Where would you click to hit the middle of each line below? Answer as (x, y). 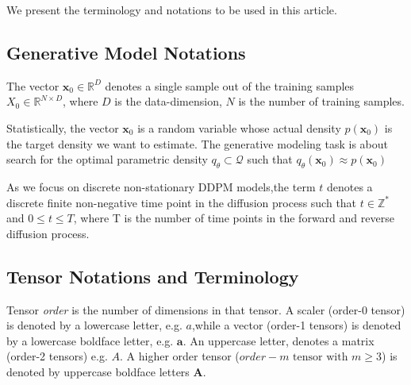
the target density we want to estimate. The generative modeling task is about (197, 143)
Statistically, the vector (63, 127)
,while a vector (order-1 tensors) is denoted (296, 325)
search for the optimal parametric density (107, 159)
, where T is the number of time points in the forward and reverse (234, 218)
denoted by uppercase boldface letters (98, 371)
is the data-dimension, (168, 101)
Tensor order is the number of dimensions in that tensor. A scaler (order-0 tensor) (206, 309)
